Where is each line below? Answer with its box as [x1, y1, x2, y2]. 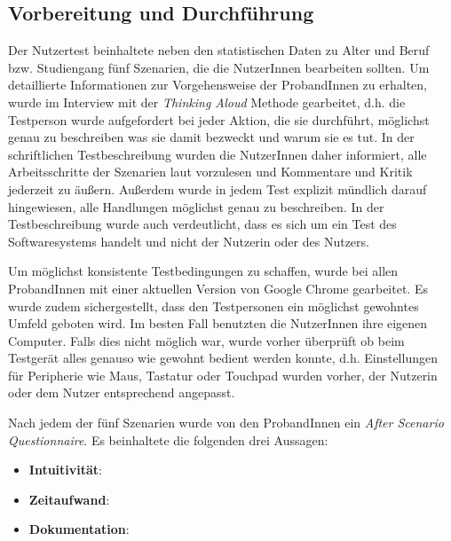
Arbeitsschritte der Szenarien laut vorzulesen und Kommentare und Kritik [8, 162, 413, 181]
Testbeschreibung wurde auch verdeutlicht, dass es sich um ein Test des [8, 215, 397, 233]
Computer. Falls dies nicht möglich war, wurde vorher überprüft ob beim [8, 331, 405, 349]
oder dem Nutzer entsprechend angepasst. [8, 383, 235, 402]
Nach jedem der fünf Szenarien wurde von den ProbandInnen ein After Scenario [8, 413, 444, 432]
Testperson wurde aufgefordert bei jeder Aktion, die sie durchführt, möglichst [8, 110, 430, 129]
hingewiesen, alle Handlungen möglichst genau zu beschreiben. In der [8, 197, 384, 216]
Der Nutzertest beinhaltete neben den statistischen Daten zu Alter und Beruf [8, 41, 430, 59]
